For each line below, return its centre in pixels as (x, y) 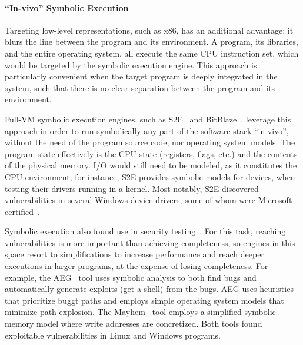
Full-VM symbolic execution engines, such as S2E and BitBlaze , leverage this (148, 119)
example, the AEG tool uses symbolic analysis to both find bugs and (131, 277)
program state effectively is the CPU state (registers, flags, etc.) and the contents (151, 153)
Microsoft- (276, 200)
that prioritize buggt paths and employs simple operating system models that (144, 300)
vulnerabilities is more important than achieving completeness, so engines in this (150, 242)
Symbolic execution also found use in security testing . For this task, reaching (145, 231)
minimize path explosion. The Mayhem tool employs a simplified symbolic (140, 312)
